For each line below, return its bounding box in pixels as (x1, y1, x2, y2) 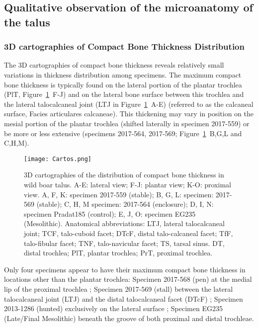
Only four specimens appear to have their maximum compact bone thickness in (4, 264, 246, 274)
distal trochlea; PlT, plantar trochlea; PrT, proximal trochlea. (24, 247, 213, 258)
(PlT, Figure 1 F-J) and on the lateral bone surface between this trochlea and (4, 89, 244, 99)
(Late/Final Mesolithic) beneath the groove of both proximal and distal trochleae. (4, 313, 254, 323)
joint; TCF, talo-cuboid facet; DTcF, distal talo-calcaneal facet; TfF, (24, 228, 233, 238)
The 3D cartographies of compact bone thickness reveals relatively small (4, 60, 224, 70)
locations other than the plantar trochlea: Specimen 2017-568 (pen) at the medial (4, 274, 252, 284)
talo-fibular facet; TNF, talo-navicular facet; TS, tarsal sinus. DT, (24, 238, 225, 248)
